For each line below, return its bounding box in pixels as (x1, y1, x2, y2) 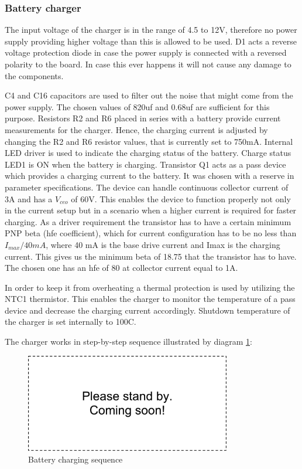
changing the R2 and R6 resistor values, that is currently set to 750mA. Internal (5, 135, 293, 147)
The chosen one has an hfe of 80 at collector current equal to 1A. (5, 261, 238, 274)
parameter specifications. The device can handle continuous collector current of (5, 181, 289, 193)
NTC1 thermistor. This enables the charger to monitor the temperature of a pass (5, 293, 296, 305)
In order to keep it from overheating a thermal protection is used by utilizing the (5, 281, 295, 293)
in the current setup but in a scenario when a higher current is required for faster (5, 204, 297, 216)
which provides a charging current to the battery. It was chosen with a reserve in (5, 169, 294, 182)
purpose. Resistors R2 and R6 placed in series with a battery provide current (5, 112, 281, 124)
